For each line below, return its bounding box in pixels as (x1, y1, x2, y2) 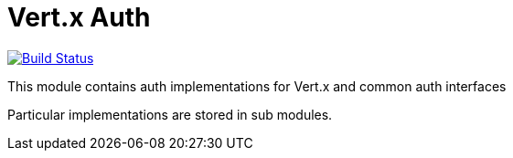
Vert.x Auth (7, 2, 151, 33)
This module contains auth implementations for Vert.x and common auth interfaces (7, 78, 507, 94)
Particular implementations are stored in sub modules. (7, 106, 333, 122)
